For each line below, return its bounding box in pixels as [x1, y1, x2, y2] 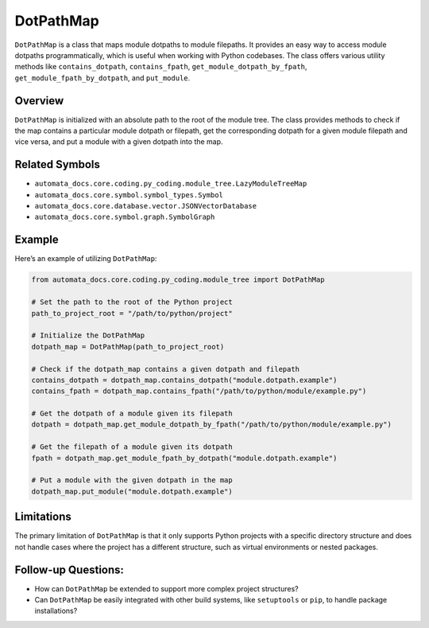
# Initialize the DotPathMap [31, 331, 145, 340]
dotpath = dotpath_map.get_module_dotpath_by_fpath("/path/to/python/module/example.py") [31, 420, 392, 429]
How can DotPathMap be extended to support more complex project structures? [34, 583, 299, 593]
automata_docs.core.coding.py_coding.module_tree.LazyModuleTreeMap [34, 179, 307, 189]
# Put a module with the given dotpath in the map [31, 476, 234, 485]
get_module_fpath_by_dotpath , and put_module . [14, 72, 191, 83]
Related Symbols [14, 158, 101, 171]
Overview [14, 94, 64, 107]
